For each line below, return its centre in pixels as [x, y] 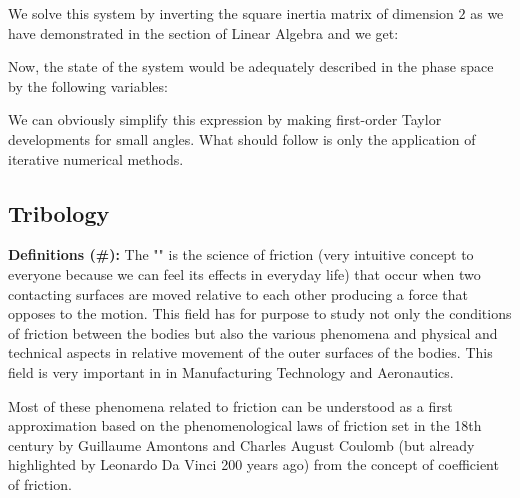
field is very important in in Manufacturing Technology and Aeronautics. [231, 371]
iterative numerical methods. [96, 158]
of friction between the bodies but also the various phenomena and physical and [253, 332]
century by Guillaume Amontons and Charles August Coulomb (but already [241, 444]
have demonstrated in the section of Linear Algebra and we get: [203, 32]
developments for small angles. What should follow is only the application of [242, 138]
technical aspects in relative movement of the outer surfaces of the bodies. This [250, 352]
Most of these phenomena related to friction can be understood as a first [230, 405]
